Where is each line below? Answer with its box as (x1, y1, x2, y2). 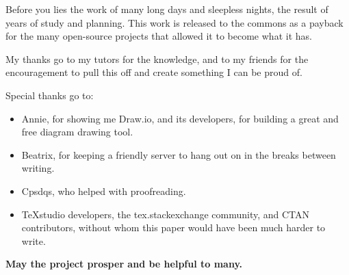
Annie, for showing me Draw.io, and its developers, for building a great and (21, 111, 339, 125)
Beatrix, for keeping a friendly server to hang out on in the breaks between (21, 147, 336, 161)
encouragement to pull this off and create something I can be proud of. (5, 65, 302, 79)
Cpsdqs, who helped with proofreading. (21, 183, 186, 198)
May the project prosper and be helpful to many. (5, 257, 243, 271)
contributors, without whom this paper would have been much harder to (21, 220, 326, 235)
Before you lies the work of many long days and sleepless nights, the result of (5, 2, 328, 16)
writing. (21, 161, 55, 175)
